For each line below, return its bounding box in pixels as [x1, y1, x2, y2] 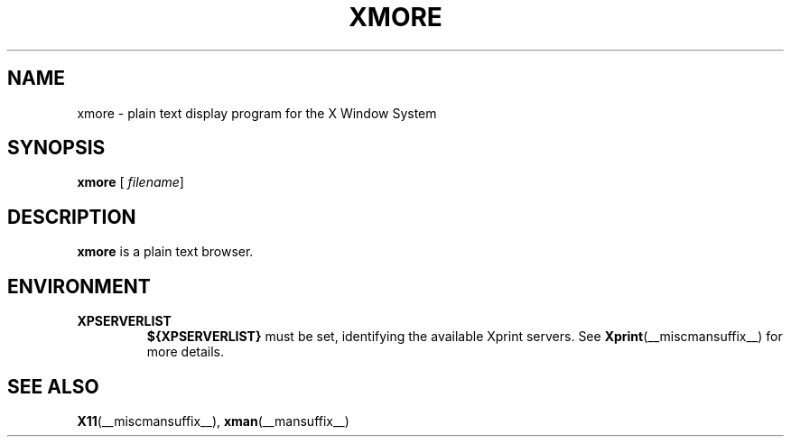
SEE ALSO [7, 375, 99, 398]
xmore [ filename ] [77, 174, 184, 190]
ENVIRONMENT [7, 274, 151, 298]
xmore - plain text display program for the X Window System [77, 105, 437, 121]
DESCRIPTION [7, 205, 136, 228]
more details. [146, 344, 225, 360]
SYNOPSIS [7, 136, 106, 160]
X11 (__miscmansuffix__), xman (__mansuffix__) [77, 412, 349, 429]
